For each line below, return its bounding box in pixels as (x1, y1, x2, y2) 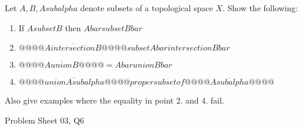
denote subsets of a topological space (80, 2, 213, 14)
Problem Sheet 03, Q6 (5, 114, 84, 126)
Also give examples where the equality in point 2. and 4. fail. (5, 94, 224, 106)
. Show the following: (222, 2, 298, 14)
